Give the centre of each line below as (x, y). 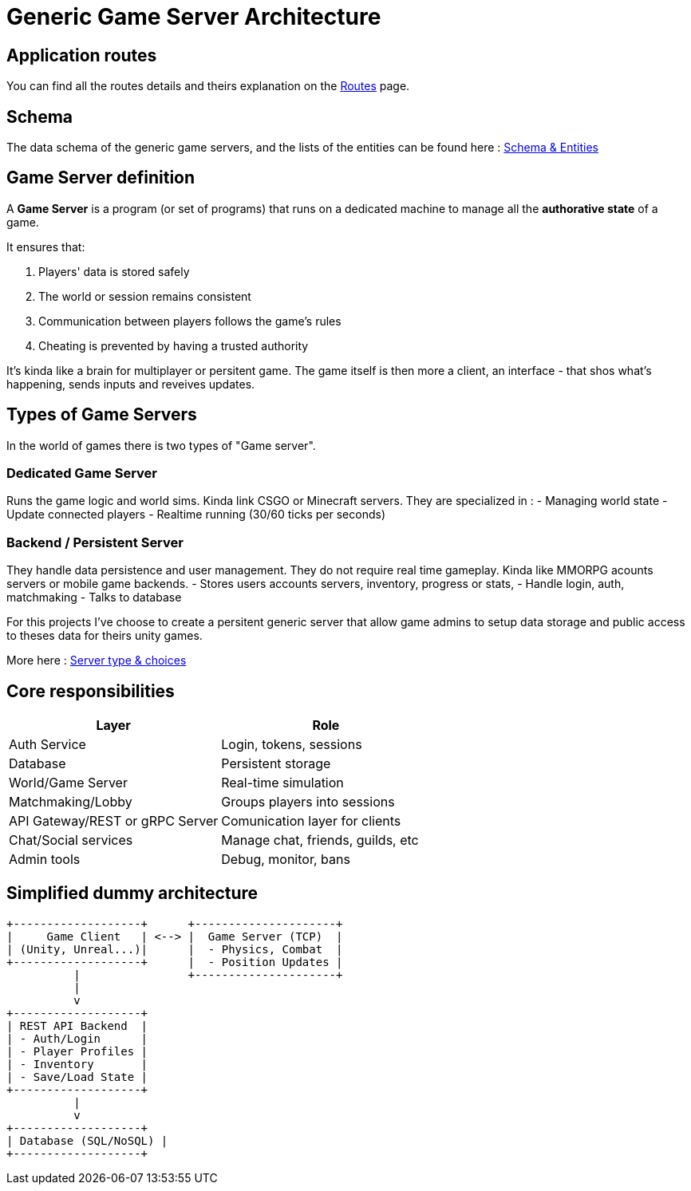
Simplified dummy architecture (132, 893)
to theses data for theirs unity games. (105, 636)
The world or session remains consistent (145, 296)
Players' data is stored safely (114, 271)
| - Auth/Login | (77, 1038)
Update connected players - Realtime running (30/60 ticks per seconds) (196, 515)
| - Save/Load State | (77, 1077)
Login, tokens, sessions (292, 745)
